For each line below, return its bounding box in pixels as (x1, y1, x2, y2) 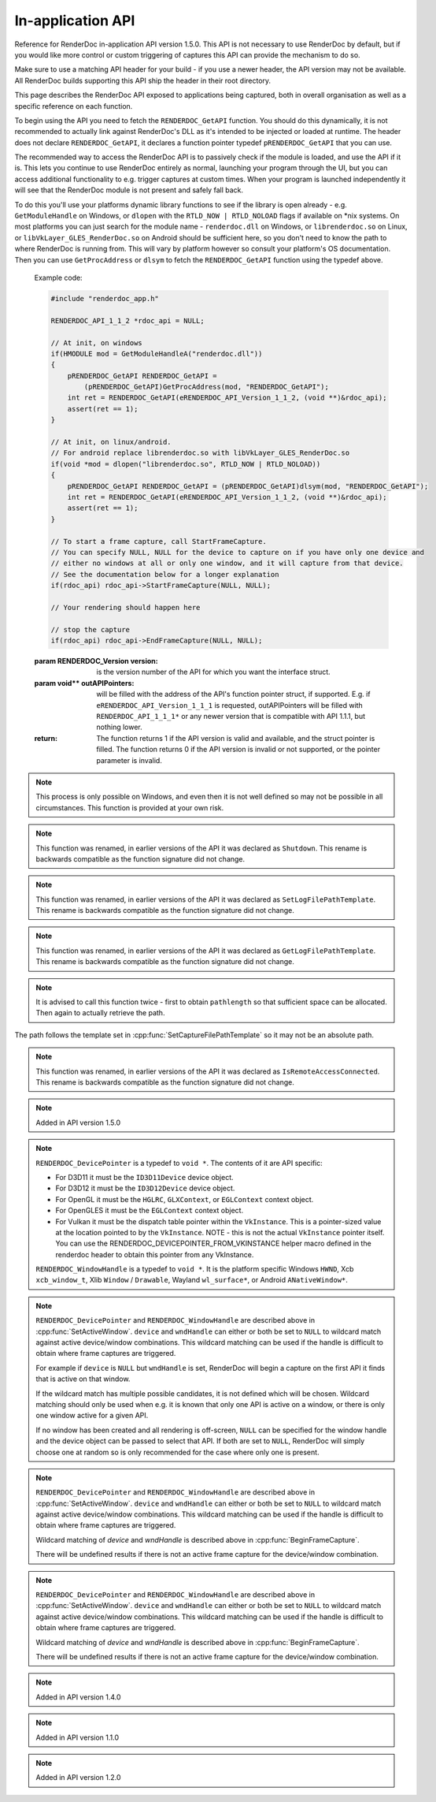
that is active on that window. (35, 1374, 131, 1383)
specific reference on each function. (14, 101, 133, 110)
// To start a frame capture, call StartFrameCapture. (50, 537, 267, 545)
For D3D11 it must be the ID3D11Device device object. (55, 1172, 234, 1182)
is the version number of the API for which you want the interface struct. (96, 667, 331, 677)
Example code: (34, 273, 83, 282)
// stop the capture (50, 625, 130, 634)
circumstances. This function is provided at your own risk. (35, 802, 224, 812)
